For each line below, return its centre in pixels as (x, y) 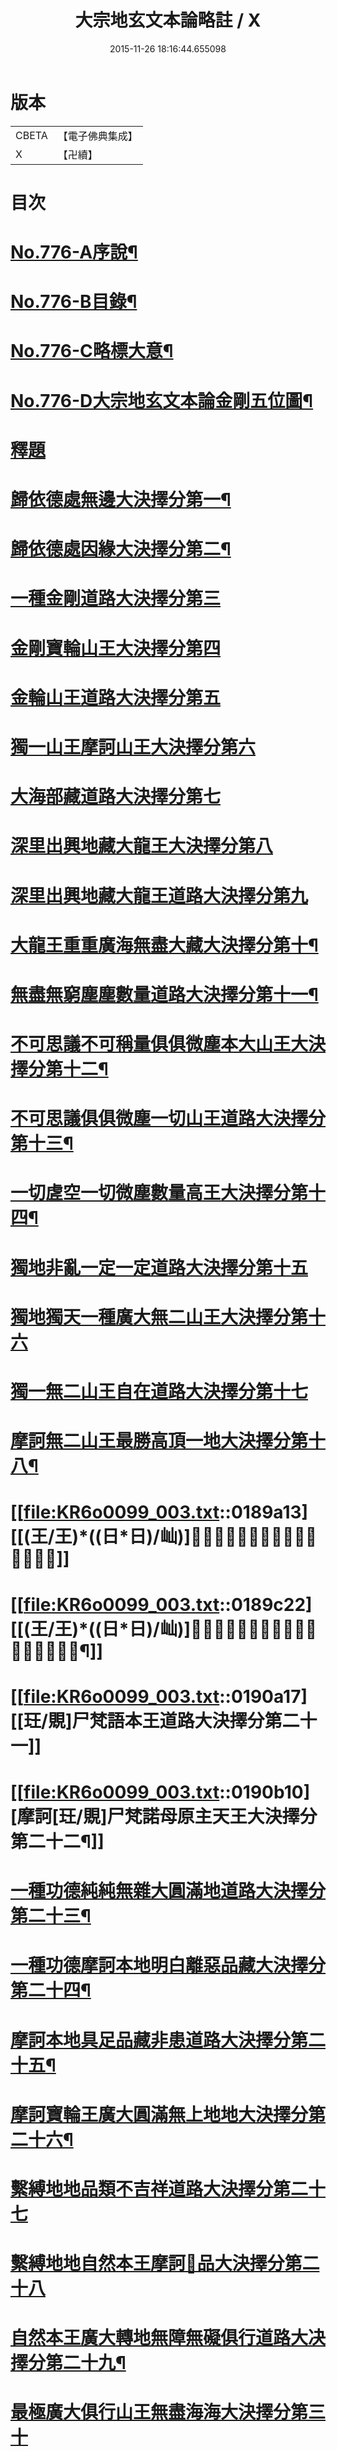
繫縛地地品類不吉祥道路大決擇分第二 (159, 2188)
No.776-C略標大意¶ (92, 351)
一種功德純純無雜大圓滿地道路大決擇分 (168, 1891)
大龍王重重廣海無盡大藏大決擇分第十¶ (164, 945)
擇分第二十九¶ (68, 2363)
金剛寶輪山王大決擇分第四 (116, 648)
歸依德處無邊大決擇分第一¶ (121, 500)
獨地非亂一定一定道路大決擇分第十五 (159, 1267)
